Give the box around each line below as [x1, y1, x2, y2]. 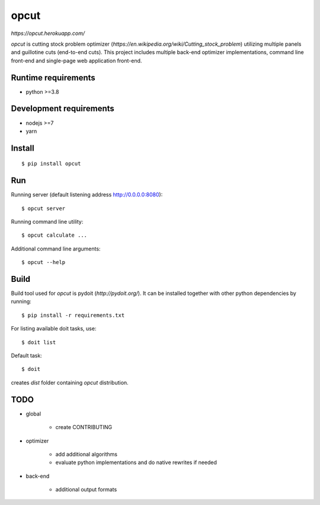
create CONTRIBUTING [55, 424, 113, 431]
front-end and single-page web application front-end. [11, 57, 142, 64]
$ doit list [21, 339, 56, 345]
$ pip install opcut [21, 160, 81, 167]
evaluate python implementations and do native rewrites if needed [55, 459, 217, 466]
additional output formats [55, 486, 117, 493]
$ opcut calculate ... [21, 232, 88, 239]
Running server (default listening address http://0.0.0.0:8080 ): [11, 191, 163, 198]
